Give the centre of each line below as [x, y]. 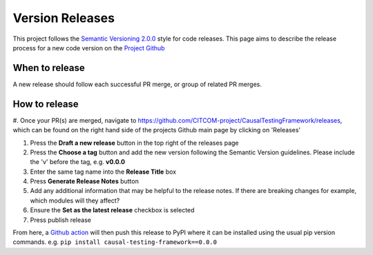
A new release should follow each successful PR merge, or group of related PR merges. [137, 84]
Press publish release [60, 220]
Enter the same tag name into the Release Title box [103, 172]
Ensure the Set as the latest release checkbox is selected [112, 210]
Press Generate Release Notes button [85, 181]
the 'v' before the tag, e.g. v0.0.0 [78, 162]
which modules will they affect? [75, 201]
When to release [49, 68]
